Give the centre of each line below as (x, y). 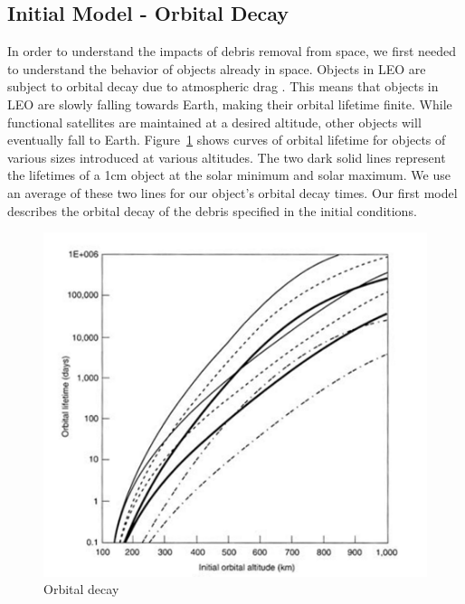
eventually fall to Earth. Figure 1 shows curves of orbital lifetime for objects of (227, 140)
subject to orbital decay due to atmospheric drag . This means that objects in (223, 86)
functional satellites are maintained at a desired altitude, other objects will (214, 122)
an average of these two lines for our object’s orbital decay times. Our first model (232, 192)
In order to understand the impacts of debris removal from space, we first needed (232, 51)
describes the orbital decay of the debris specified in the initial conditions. (212, 210)
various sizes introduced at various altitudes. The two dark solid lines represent (227, 157)
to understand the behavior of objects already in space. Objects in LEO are (217, 68)
